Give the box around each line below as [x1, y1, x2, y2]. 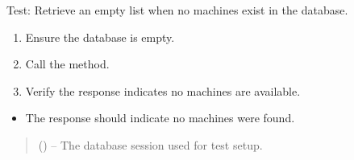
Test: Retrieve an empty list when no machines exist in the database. [6, 2, 348, 18]
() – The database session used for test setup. [38, 136, 263, 153]
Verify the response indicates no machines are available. [25, 82, 301, 99]
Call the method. [25, 55, 110, 72]
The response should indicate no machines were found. [25, 109, 295, 126]
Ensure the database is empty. [25, 28, 175, 45]
